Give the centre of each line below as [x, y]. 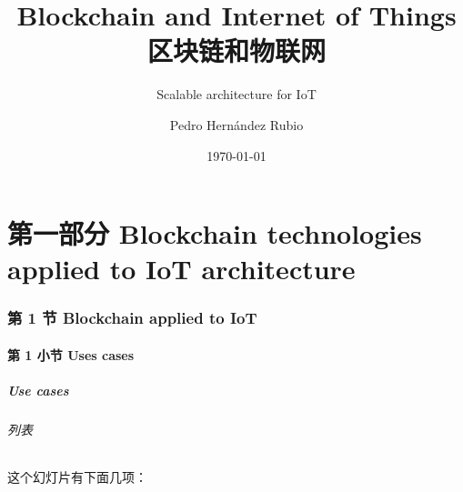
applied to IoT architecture [181, 269]
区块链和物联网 [236, 50]
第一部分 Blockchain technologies [215, 233]
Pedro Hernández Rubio [237, 124]
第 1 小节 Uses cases [71, 354]
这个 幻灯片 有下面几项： [77, 477]
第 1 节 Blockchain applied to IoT [132, 318]
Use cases [38, 391]
